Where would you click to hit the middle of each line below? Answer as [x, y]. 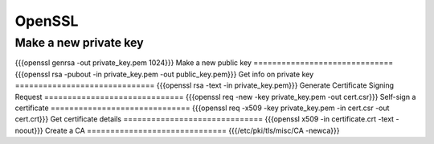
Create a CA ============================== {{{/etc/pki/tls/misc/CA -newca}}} [192, 130]
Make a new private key [79, 43]
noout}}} [29, 130]
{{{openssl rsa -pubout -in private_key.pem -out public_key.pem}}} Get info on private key [164, 74]
